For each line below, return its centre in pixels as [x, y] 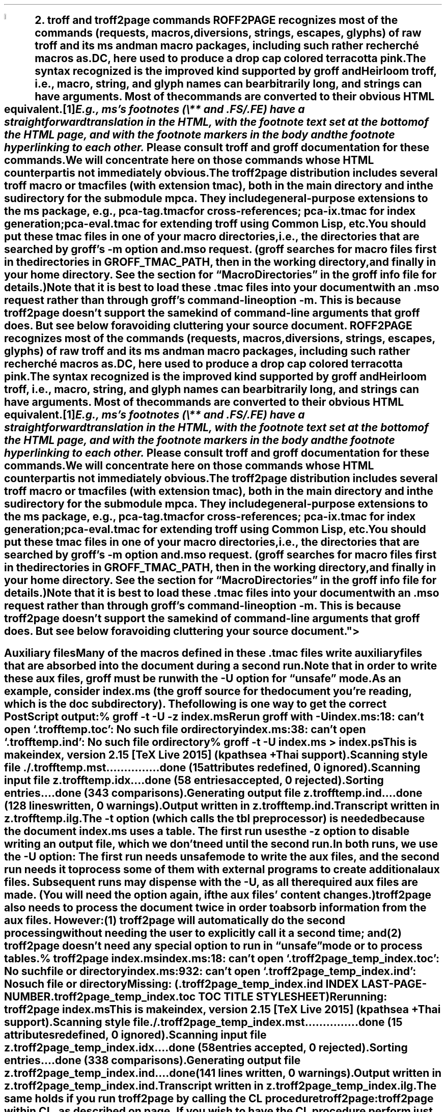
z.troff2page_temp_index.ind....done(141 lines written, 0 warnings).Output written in [223, 1073]
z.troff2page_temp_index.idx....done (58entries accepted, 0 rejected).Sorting [206, 1047]
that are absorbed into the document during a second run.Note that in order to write [221, 665]
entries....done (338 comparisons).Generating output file [152, 1060]
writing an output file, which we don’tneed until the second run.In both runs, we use [221, 844]
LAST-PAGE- [394, 984]
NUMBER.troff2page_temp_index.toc [100, 996]
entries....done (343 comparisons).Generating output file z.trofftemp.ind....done [213, 793]
